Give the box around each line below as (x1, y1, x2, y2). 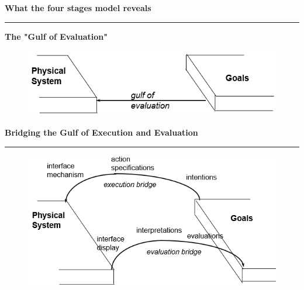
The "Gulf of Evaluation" (5, 30, 108, 42)
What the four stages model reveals (5, 2, 151, 13)
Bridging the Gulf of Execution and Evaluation (5, 126, 198, 138)
